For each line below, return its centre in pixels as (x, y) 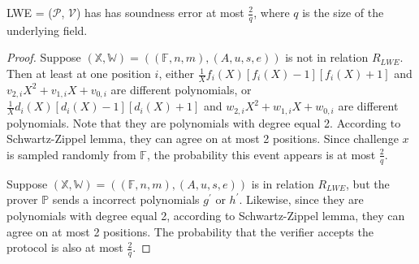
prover (22, 199)
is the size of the (343, 12)
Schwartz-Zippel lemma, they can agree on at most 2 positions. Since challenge (203, 138)
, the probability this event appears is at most (261, 154)
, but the (368, 183)
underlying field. (47, 30)
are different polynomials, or (181, 89)
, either (176, 74)
